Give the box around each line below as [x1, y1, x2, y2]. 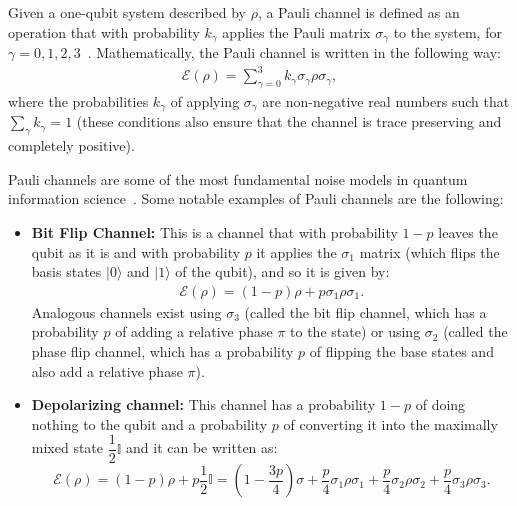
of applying [170, 90, 240, 111]
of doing [415, 394, 466, 415]
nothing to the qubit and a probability [31, 413, 268, 434]
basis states [31, 261, 102, 282]
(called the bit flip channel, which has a [244, 301, 487, 322]
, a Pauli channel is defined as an [257, 2, 460, 22]
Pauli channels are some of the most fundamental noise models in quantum [8, 168, 468, 189]
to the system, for [393, 21, 502, 42]
